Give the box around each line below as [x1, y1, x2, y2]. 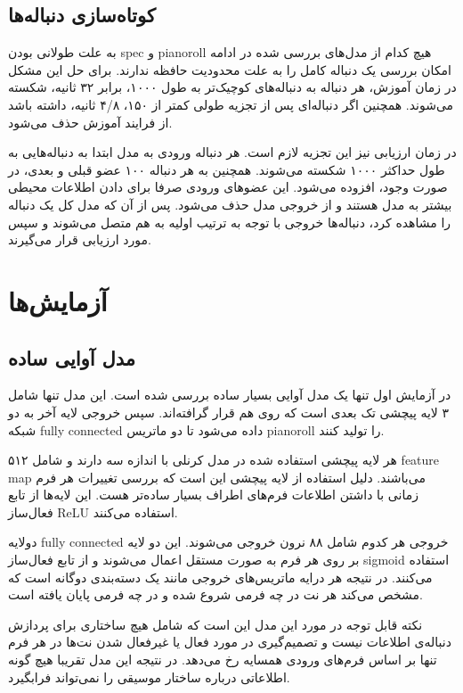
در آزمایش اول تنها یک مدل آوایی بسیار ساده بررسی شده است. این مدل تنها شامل [8, 385, 451, 404]
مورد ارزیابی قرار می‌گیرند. [8, 230, 151, 249]
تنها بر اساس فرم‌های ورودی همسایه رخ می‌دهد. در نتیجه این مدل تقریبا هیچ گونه [8, 650, 437, 669]
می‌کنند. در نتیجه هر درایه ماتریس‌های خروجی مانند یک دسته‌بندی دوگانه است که [8, 567, 433, 586]
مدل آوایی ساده [8, 343, 136, 371]
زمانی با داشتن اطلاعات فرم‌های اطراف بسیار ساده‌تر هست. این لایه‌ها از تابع [8, 485, 418, 504]
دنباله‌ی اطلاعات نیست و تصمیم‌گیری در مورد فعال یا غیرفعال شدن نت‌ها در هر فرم [8, 632, 451, 651]
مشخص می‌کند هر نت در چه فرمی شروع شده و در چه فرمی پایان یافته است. [8, 585, 423, 604]
